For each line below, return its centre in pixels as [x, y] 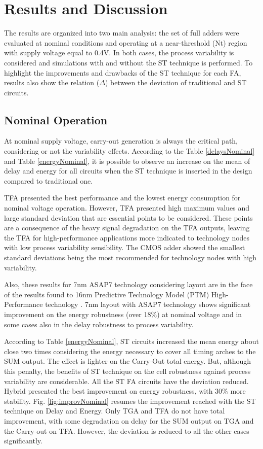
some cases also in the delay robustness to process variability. [99, 324]
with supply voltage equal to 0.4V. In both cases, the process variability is [119, 53]
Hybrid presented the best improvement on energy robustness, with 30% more [125, 391]
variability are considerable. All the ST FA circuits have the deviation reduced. [126, 381]
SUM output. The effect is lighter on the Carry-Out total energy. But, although [128, 361]
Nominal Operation [56, 119]
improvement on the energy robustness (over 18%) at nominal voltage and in [123, 314]
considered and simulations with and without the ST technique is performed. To [128, 62]
